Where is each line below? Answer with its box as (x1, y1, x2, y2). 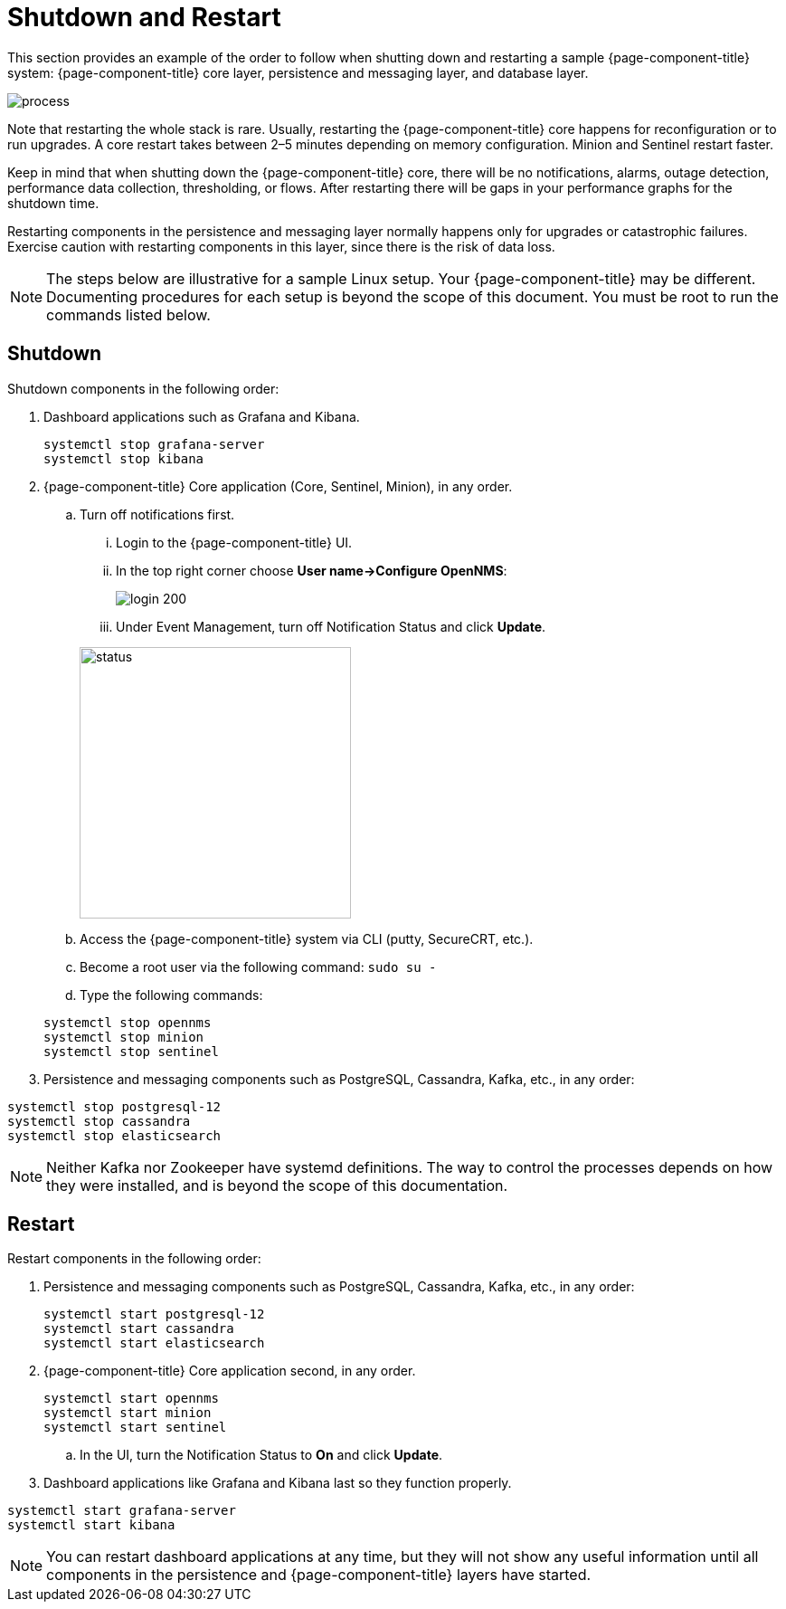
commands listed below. (46, 305, 211, 324)
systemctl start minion (43, 1405, 212, 1421)
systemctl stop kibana (43, 451, 204, 466)
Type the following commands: (80, 986, 263, 1003)
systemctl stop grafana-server (43, 436, 265, 452)
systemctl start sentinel (43, 1420, 227, 1435)
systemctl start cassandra (43, 1321, 234, 1337)
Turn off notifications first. (80, 506, 235, 522)
